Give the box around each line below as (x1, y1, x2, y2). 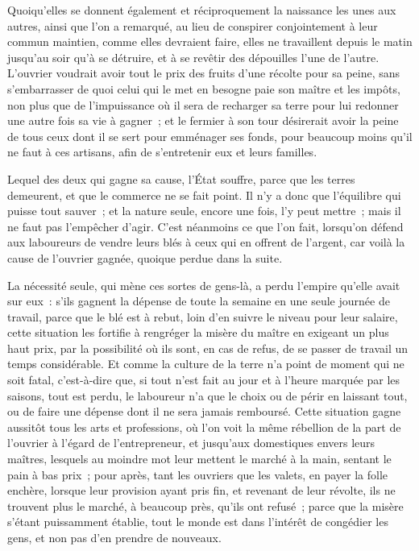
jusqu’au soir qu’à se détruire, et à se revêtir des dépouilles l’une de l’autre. (7, 48, 380, 65)
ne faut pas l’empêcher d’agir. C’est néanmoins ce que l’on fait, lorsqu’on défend (7, 217, 404, 234)
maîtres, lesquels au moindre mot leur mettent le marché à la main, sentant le (7, 450, 392, 467)
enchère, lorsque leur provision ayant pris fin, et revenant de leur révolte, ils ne (7, 482, 396, 499)
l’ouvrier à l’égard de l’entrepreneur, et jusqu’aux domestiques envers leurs (7, 434, 375, 451)
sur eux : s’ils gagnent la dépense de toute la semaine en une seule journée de (7, 292, 390, 309)
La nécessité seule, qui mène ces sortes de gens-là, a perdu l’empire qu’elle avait (7, 276, 400, 293)
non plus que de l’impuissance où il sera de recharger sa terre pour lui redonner (7, 96, 399, 113)
